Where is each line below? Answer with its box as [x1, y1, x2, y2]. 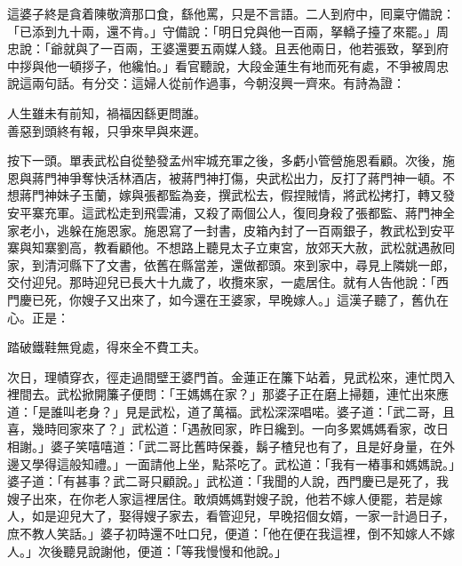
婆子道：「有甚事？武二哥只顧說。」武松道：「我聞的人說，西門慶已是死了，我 [7, 472, 449, 490]
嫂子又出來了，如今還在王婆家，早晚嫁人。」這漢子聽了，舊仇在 [81, 290, 449, 308]
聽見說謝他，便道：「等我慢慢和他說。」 [62, 541, 287, 560]
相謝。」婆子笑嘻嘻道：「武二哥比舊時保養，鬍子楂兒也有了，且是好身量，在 [7, 437, 442, 456]
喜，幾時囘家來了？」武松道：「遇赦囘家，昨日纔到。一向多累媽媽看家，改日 [7, 419, 449, 438]
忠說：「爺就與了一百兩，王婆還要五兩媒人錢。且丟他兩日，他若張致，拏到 [7, 39, 436, 58]
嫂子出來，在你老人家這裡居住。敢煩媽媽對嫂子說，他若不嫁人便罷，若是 [7, 489, 430, 507]
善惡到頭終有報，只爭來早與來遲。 [7, 121, 206, 140]
